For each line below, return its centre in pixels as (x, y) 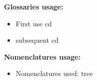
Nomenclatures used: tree (54, 73)
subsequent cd (37, 40)
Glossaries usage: (34, 6)
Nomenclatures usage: (42, 56)
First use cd (34, 23)
